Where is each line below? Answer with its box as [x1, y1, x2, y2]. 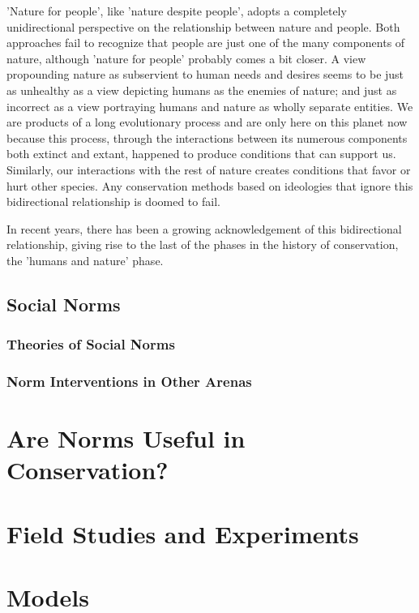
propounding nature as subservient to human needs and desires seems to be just [6, 66, 404, 83]
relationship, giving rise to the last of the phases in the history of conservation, [6, 236, 399, 253]
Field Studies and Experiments [6, 517, 359, 550]
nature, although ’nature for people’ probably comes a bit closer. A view [6, 49, 366, 66]
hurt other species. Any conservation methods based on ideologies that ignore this [6, 177, 413, 194]
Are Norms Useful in [6, 422, 246, 455]
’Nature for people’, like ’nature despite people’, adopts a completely [6, 2, 347, 19]
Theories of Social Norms [6, 334, 175, 354]
